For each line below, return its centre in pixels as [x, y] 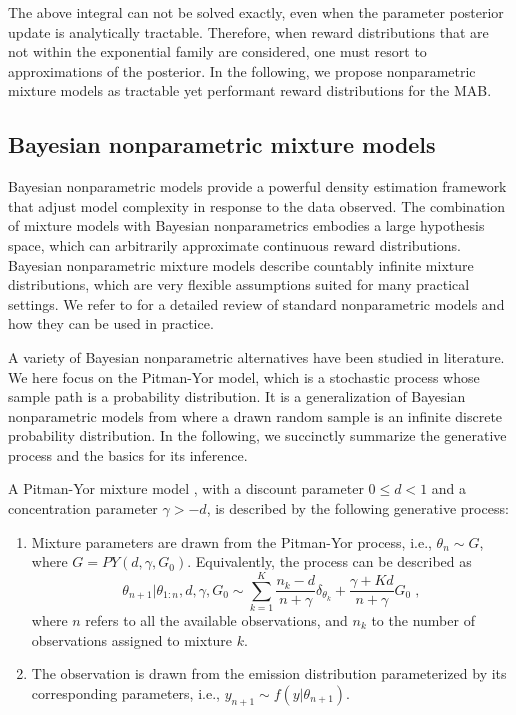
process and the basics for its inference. [128, 454]
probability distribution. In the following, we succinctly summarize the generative [257, 435]
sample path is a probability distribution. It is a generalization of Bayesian [237, 396]
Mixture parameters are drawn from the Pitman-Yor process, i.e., [231, 541]
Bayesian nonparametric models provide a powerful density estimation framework [257, 186]
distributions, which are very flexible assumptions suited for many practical [239, 284]
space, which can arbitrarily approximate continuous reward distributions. [234, 244]
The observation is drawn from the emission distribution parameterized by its [269, 673]
